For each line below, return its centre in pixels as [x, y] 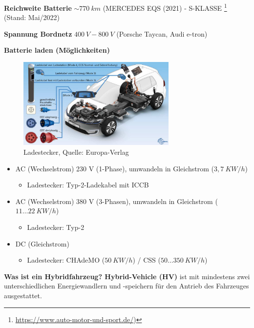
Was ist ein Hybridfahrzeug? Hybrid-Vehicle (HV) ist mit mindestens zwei [127, 276]
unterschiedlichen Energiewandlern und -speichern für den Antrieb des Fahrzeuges [127, 286]
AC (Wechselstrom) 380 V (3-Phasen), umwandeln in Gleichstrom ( [116, 201]
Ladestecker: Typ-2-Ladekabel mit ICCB [88, 185]
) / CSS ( [147, 260]
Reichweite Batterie [38, 8]
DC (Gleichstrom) [42, 243]
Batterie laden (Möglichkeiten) [57, 50]
